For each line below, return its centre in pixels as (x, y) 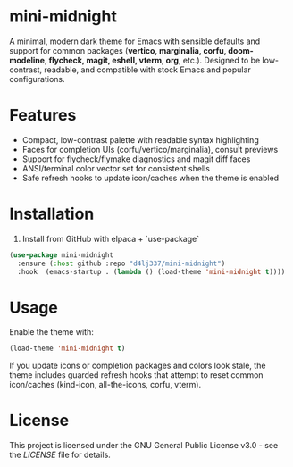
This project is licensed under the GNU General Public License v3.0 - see (144, 446)
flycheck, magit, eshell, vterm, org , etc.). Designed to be (155, 60)
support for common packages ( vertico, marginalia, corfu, (118, 50)
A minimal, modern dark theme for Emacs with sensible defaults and (135, 41)
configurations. (37, 79)
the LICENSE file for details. (60, 455)
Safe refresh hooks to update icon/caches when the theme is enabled (151, 178)
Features (43, 116)
